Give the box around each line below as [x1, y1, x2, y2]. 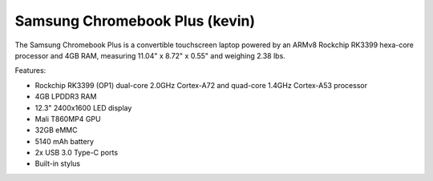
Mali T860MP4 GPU [34, 114, 101, 123]
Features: [14, 66, 47, 75]
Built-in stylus [34, 159, 81, 168]
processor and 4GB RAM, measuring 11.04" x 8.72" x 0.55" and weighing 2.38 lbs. [14, 50, 286, 60]
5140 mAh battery [34, 136, 95, 146]
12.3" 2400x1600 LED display [34, 103, 132, 112]
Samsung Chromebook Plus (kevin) [14, 12, 256, 30]
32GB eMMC [34, 125, 78, 135]
